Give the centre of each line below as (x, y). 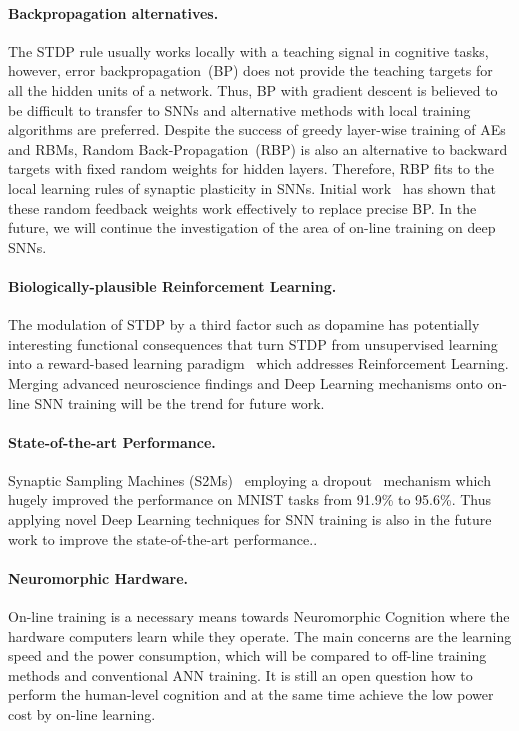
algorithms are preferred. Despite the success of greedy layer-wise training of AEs (257, 129)
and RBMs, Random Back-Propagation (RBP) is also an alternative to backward (258, 148)
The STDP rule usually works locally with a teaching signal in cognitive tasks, (248, 50)
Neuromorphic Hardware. (98, 577)
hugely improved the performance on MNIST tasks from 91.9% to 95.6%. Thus (249, 499)
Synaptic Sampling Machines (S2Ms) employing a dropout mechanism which (249, 479)
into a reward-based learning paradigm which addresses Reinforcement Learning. (258, 363)
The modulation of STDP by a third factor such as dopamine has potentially (244, 324)
